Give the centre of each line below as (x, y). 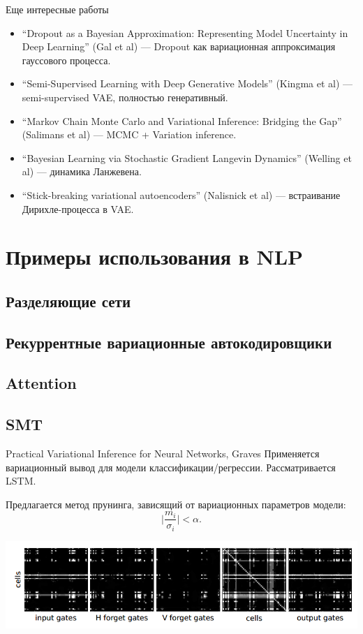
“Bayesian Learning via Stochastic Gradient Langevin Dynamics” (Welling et (187, 157)
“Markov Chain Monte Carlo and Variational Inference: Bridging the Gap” (182, 120)
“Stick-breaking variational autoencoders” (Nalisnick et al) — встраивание (181, 194)
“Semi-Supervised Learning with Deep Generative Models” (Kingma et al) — (187, 83)
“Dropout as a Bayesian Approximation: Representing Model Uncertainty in (185, 32)
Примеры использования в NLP (155, 257)
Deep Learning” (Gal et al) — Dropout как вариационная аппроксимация (179, 46)
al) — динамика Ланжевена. (82, 171)
